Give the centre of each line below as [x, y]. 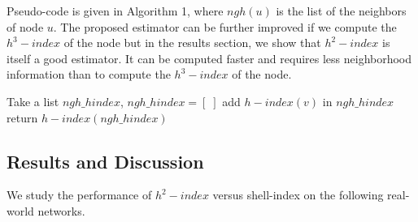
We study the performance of [79, 195]
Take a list [33, 101]
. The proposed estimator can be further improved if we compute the [225, 26]
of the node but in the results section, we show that [192, 43]
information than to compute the [89, 74]
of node [25, 26]
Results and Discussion [105, 161]
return [22, 117]
